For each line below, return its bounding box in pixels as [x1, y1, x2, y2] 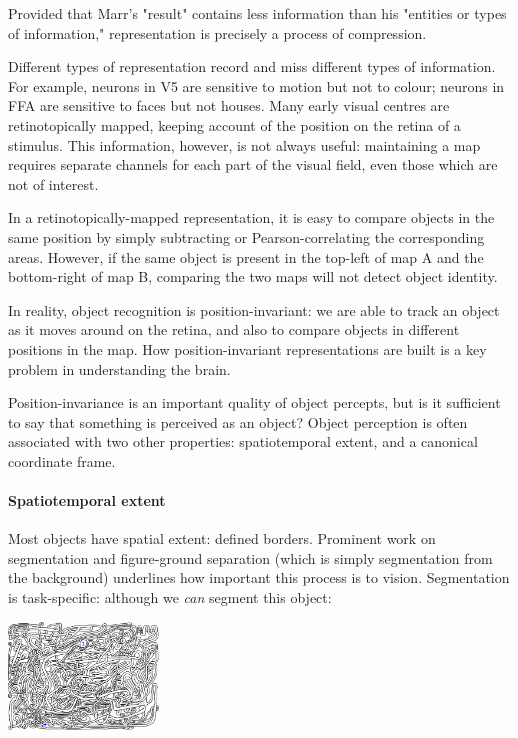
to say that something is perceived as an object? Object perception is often [8, 411, 468, 432]
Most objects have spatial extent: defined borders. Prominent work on [8, 528, 436, 549]
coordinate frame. [8, 450, 116, 471]
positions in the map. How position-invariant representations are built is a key [8, 338, 487, 359]
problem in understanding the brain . [8, 358, 231, 379]
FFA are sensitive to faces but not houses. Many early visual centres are [8, 95, 450, 116]
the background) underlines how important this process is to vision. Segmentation [8, 567, 510, 588]
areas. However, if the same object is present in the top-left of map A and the [8, 246, 484, 267]
